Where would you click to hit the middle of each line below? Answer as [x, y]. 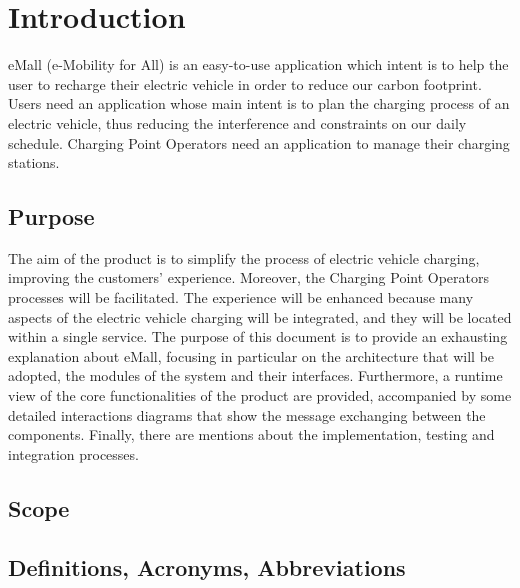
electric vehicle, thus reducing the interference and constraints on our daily [237, 122]
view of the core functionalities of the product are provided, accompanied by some [260, 395]
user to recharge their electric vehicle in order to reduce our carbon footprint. [245, 83]
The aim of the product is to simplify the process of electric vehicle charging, [244, 257]
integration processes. [73, 453]
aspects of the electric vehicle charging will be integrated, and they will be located [260, 316]
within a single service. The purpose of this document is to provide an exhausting [258, 336]
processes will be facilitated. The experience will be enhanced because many [241, 297]
